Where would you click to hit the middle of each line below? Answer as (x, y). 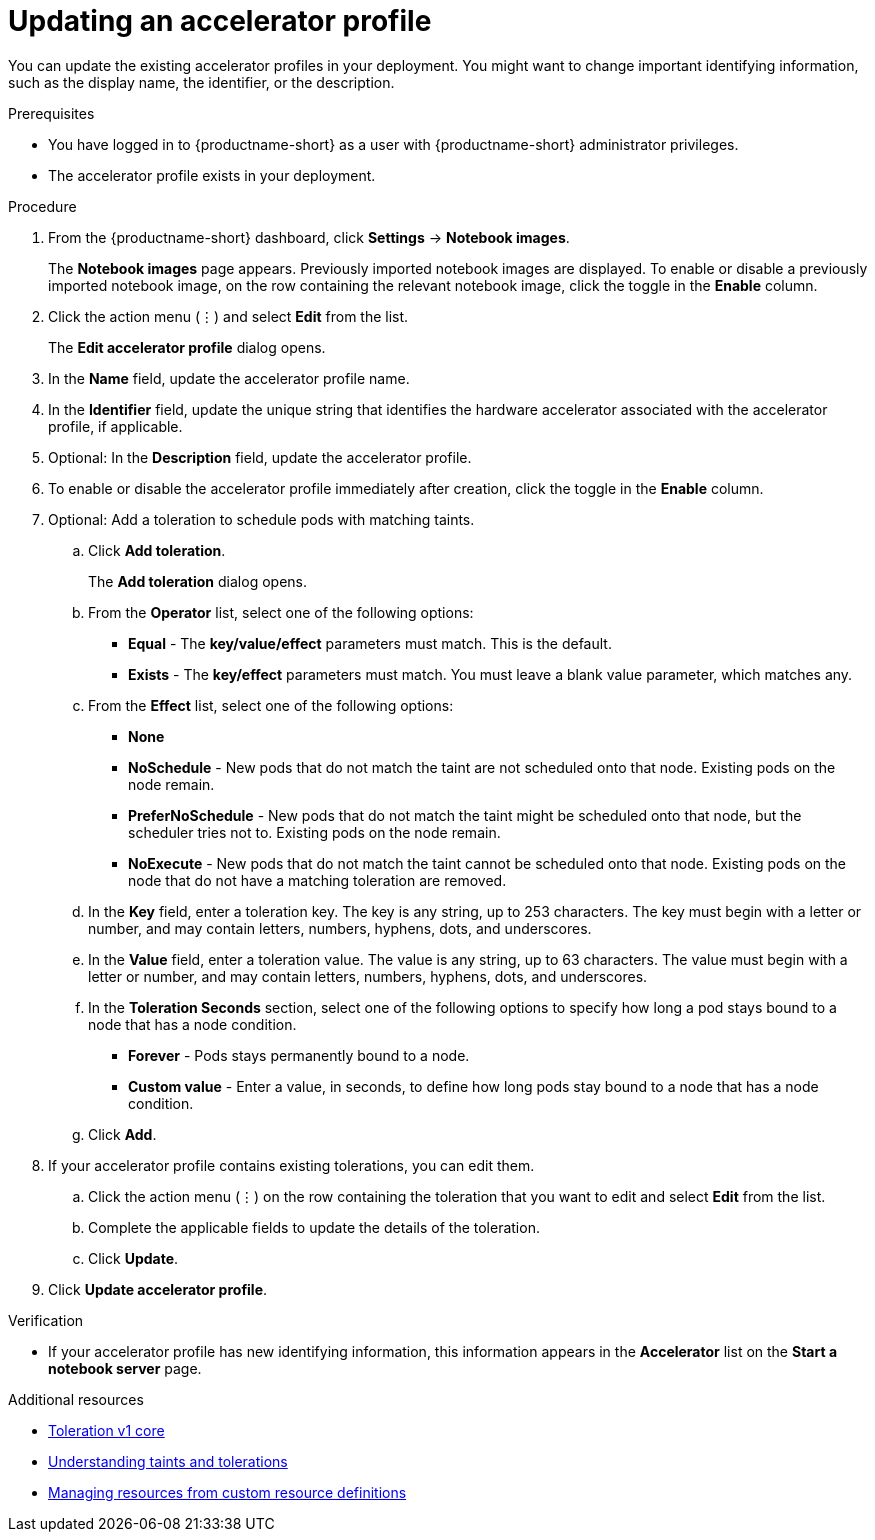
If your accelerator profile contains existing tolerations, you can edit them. (291, 1165)
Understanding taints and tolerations (168, 1461)
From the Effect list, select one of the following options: (271, 705)
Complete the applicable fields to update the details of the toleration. (314, 1227)
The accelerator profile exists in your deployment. (212, 175)
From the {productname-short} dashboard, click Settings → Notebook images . (309, 237)
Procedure (42, 206)
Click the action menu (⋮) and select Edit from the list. (228, 316)
